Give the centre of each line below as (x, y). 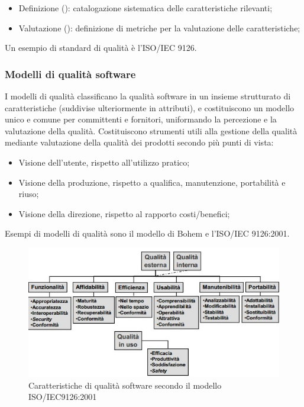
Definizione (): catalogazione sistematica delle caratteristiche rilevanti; (145, 8)
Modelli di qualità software (70, 74)
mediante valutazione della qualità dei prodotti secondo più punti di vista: (139, 142)
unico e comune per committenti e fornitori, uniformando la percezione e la (141, 119)
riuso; (29, 194)
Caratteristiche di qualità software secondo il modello (125, 385)
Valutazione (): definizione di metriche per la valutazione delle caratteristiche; (159, 28)
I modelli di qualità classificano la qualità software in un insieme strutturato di (148, 96)
